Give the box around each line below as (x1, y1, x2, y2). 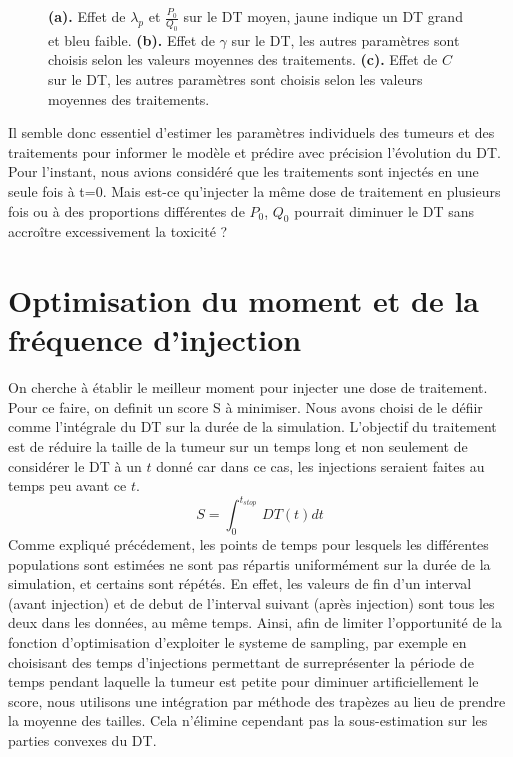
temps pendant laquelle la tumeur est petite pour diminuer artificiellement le (8, 671, 479, 692)
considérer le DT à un (8, 455, 142, 476)
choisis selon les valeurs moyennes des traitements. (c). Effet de (48, 49, 438, 70)
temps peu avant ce (8, 475, 127, 496)
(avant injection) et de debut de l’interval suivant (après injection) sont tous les (8, 592, 495, 613)
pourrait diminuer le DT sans (294, 200, 474, 221)
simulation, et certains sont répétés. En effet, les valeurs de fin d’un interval (8, 573, 472, 594)
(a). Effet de (48, 6, 126, 26)
